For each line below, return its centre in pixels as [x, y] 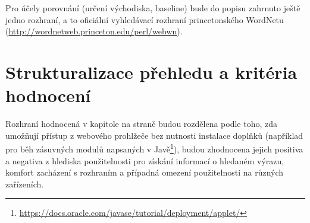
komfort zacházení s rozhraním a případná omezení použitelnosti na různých [145, 172]
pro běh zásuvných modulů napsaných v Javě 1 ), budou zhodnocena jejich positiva [154, 148]
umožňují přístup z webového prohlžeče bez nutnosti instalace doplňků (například [154, 135]
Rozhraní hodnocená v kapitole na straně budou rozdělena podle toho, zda [142, 124]
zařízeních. [25, 184]
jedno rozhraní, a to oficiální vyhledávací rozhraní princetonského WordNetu [145, 19]
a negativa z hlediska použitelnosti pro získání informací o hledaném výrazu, [145, 160]
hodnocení [48, 95]
